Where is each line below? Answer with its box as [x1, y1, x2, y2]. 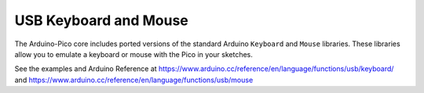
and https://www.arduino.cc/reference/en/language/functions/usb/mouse [14, 75, 254, 84]
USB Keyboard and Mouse [14, 12, 188, 29]
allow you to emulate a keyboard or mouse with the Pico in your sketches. [14, 49, 253, 59]
